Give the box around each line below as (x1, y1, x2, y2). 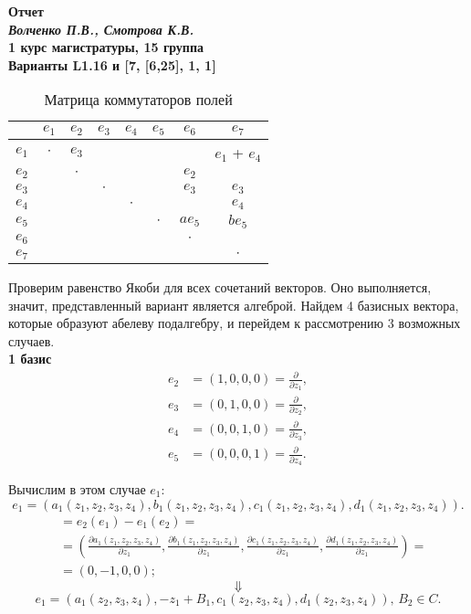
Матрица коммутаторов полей (44, 89, 233, 111)
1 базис (8, 349, 52, 368)
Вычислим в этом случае (8, 479, 146, 498)
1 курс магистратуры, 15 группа (8, 37, 204, 57)
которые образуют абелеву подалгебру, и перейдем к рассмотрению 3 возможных (8, 313, 461, 333)
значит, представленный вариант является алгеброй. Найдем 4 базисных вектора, (8, 295, 459, 314)
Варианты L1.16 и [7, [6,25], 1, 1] (8, 55, 216, 74)
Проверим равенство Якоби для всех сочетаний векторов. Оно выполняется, (8, 277, 432, 296)
